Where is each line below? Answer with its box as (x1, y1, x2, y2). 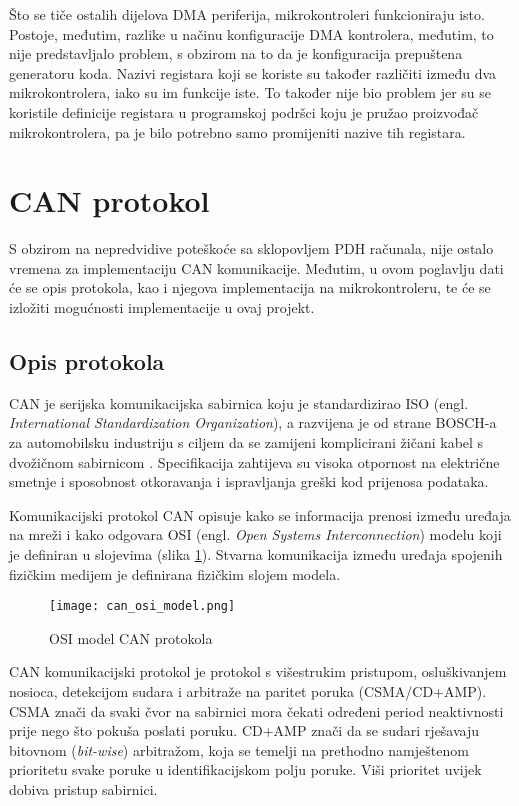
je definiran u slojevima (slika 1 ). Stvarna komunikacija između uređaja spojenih (9, 544, 503, 565)
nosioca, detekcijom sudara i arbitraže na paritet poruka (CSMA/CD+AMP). (9, 681, 487, 702)
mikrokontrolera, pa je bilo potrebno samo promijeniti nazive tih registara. (9, 121, 466, 142)
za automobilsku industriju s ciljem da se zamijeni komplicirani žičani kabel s (9, 432, 484, 453)
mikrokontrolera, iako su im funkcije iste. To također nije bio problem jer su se (9, 82, 491, 103)
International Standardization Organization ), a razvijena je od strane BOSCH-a (9, 412, 497, 433)
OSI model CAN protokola (49, 627, 213, 648)
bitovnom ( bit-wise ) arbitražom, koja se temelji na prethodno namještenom (9, 739, 469, 760)
